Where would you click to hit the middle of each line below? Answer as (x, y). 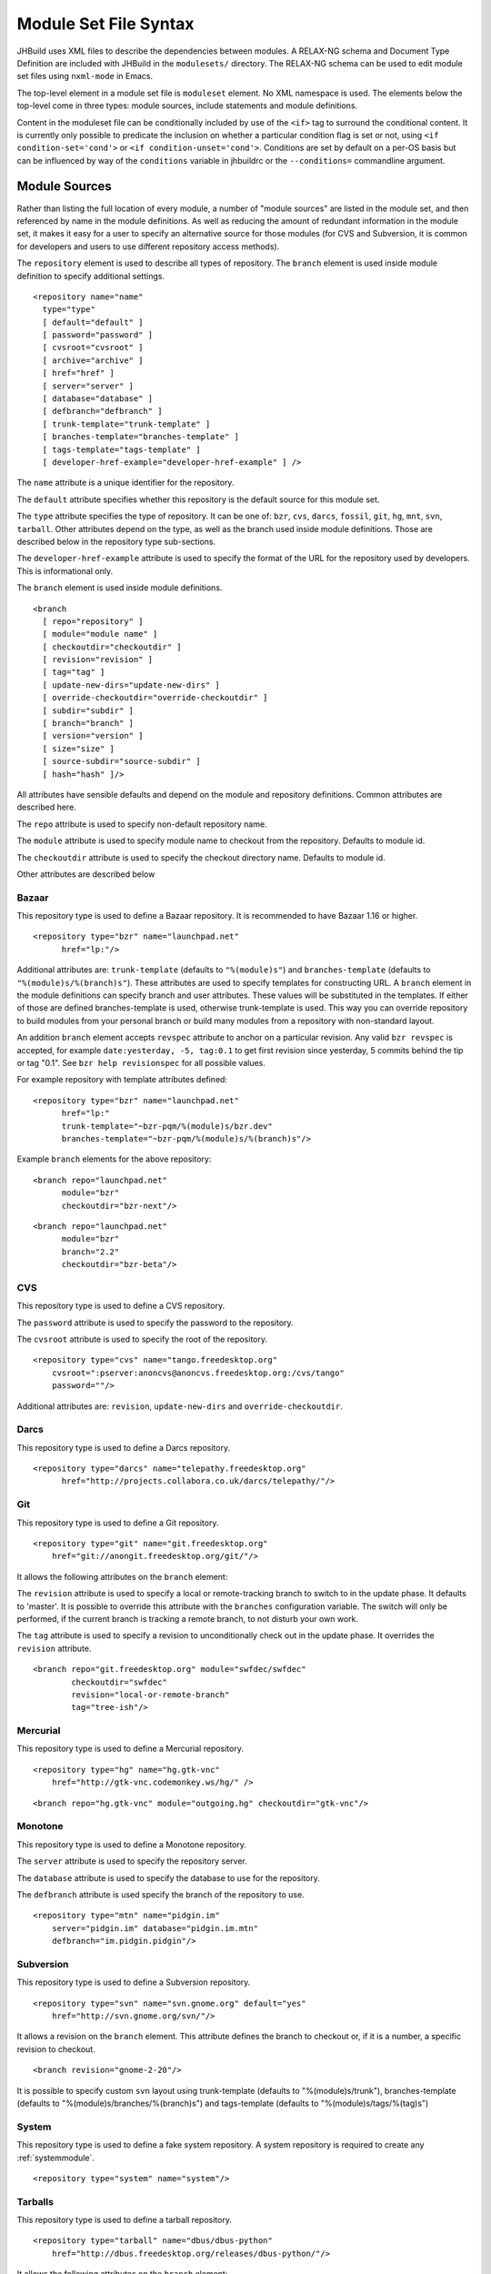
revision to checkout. (56, 2049)
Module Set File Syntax (105, 24)
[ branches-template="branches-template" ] (141, 437)
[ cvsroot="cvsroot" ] (93, 347)
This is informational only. (65, 571)
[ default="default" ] (93, 322)
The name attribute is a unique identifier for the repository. (125, 483)
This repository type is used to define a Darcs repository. (124, 1447)
